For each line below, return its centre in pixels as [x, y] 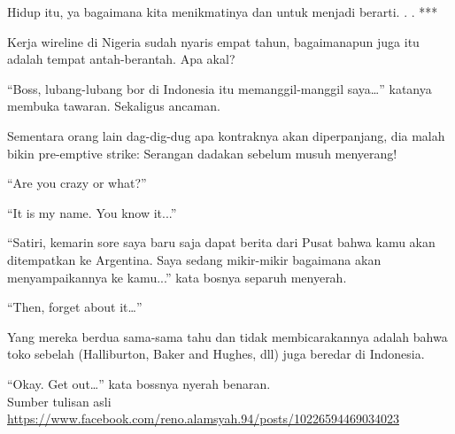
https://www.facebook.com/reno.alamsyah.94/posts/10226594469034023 [203, 418]
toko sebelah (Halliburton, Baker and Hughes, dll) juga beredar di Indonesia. [216, 354]
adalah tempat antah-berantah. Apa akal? [121, 59]
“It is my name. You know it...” [92, 212]
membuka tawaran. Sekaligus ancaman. [114, 106]
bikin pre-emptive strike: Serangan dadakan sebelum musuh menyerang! [202, 153]
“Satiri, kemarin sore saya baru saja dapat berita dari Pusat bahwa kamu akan [221, 242]
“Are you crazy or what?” [77, 183]
